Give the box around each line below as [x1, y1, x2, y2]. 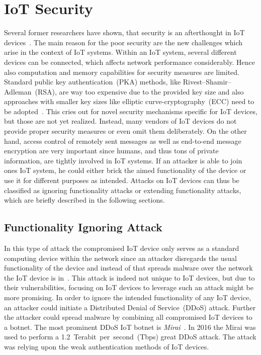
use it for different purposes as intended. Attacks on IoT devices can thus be [4, 175, 239, 186]
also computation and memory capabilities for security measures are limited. [4, 66, 240, 77]
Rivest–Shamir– [183, 76, 231, 87]
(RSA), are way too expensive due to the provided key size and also [35, 86, 244, 97]
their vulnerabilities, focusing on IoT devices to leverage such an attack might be [4, 282, 253, 293]
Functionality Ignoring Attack [4, 219, 162, 235]
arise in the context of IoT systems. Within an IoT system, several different [4, 47, 237, 57]
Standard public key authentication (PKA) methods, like [4, 76, 181, 87]
